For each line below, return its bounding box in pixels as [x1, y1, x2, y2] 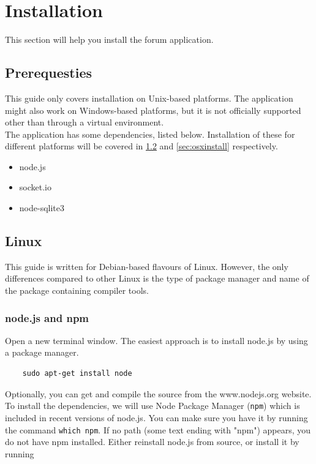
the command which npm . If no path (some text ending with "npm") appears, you [5, 423, 311, 436]
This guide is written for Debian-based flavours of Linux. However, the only [5, 260, 288, 272]
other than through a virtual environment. [5, 116, 164, 129]
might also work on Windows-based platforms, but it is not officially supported [5, 103, 301, 116]
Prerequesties [5, 63, 92, 82]
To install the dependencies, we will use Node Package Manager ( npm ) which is [5, 399, 300, 412]
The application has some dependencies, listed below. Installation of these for [5, 127, 295, 140]
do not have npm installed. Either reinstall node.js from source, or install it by [5, 435, 299, 448]
